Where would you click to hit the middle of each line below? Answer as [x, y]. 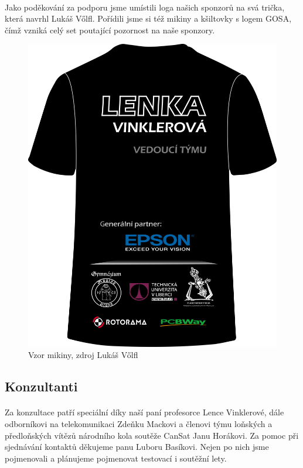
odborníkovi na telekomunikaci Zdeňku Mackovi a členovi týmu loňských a [139, 424]
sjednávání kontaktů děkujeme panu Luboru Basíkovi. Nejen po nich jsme [137, 447]
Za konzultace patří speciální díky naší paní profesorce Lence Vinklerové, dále [144, 412]
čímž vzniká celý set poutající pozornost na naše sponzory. [110, 30]
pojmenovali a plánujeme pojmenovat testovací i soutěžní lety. [116, 458]
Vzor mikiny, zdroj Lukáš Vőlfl [83, 355]
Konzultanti [41, 386]
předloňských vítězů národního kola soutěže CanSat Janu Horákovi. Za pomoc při [152, 435]
